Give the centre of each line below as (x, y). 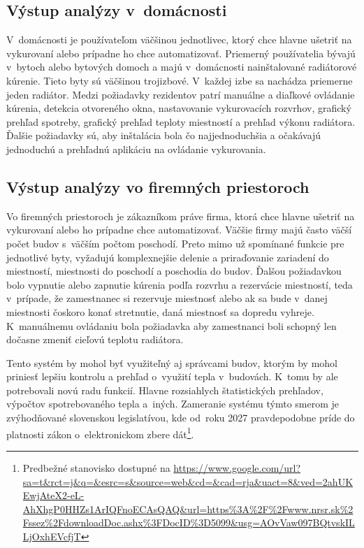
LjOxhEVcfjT (52, 536)
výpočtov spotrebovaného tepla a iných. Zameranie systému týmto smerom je (173, 404)
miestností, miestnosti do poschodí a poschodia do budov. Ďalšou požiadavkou (174, 271)
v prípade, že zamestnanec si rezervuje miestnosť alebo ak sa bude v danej (167, 298)
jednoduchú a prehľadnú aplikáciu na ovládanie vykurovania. (136, 149)
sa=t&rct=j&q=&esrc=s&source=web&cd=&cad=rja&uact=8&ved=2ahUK (188, 481)
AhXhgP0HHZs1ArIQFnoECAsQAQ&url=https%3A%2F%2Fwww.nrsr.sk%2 (188, 509)
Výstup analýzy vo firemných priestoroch (158, 186)
